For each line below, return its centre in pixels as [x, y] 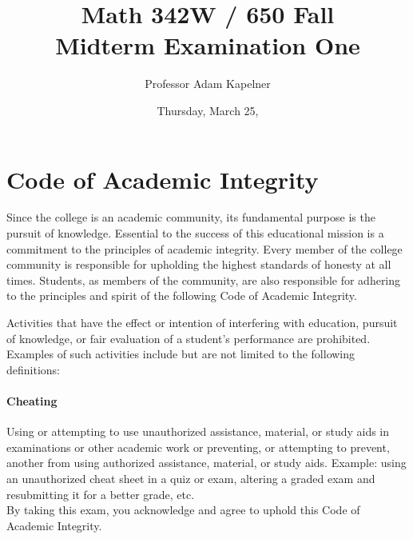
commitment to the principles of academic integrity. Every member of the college [205, 248]
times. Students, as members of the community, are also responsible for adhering [204, 279]
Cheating [32, 400]
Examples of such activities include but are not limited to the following [181, 354]
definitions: [33, 369]
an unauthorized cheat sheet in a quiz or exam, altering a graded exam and [191, 478]
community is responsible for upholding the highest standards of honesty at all [199, 264]
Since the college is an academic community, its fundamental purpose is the [191, 217]
